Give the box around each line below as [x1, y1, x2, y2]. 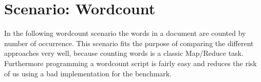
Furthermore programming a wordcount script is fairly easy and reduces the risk [4, 57, 257, 68]
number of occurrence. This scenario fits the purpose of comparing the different [4, 37, 254, 48]
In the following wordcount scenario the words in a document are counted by [4, 28, 246, 38]
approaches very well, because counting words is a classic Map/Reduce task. [4, 48, 244, 58]
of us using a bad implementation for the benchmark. [4, 68, 172, 78]
